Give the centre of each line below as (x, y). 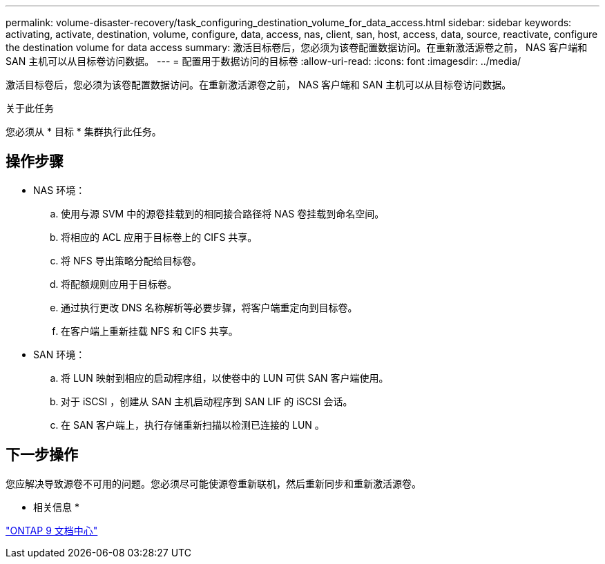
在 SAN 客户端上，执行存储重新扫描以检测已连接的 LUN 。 (193, 425)
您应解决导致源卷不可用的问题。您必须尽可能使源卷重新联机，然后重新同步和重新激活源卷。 (213, 483)
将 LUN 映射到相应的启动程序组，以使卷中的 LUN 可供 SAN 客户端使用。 (225, 378)
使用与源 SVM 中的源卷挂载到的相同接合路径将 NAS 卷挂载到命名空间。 (223, 213)
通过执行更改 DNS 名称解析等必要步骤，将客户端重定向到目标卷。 (209, 307)
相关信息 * (56, 507)
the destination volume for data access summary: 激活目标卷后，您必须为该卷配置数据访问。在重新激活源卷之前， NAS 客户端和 (297, 47)
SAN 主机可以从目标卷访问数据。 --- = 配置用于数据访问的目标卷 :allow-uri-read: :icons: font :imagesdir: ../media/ (263, 61)
